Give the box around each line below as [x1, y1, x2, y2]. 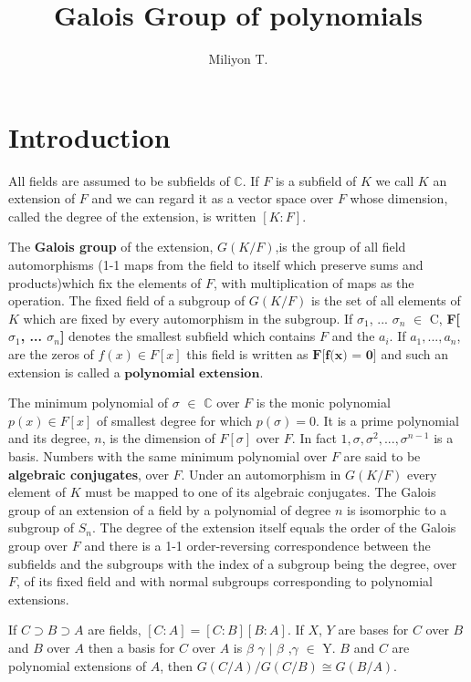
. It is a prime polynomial [315, 410, 459, 429]
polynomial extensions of [8, 656, 147, 675]
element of [8, 482, 66, 501]
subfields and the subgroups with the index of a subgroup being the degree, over [8, 553, 457, 573]
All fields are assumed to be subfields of [8, 170, 230, 190]
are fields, [88, 620, 141, 639]
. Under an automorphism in [181, 464, 341, 483]
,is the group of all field [275, 237, 406, 256]
